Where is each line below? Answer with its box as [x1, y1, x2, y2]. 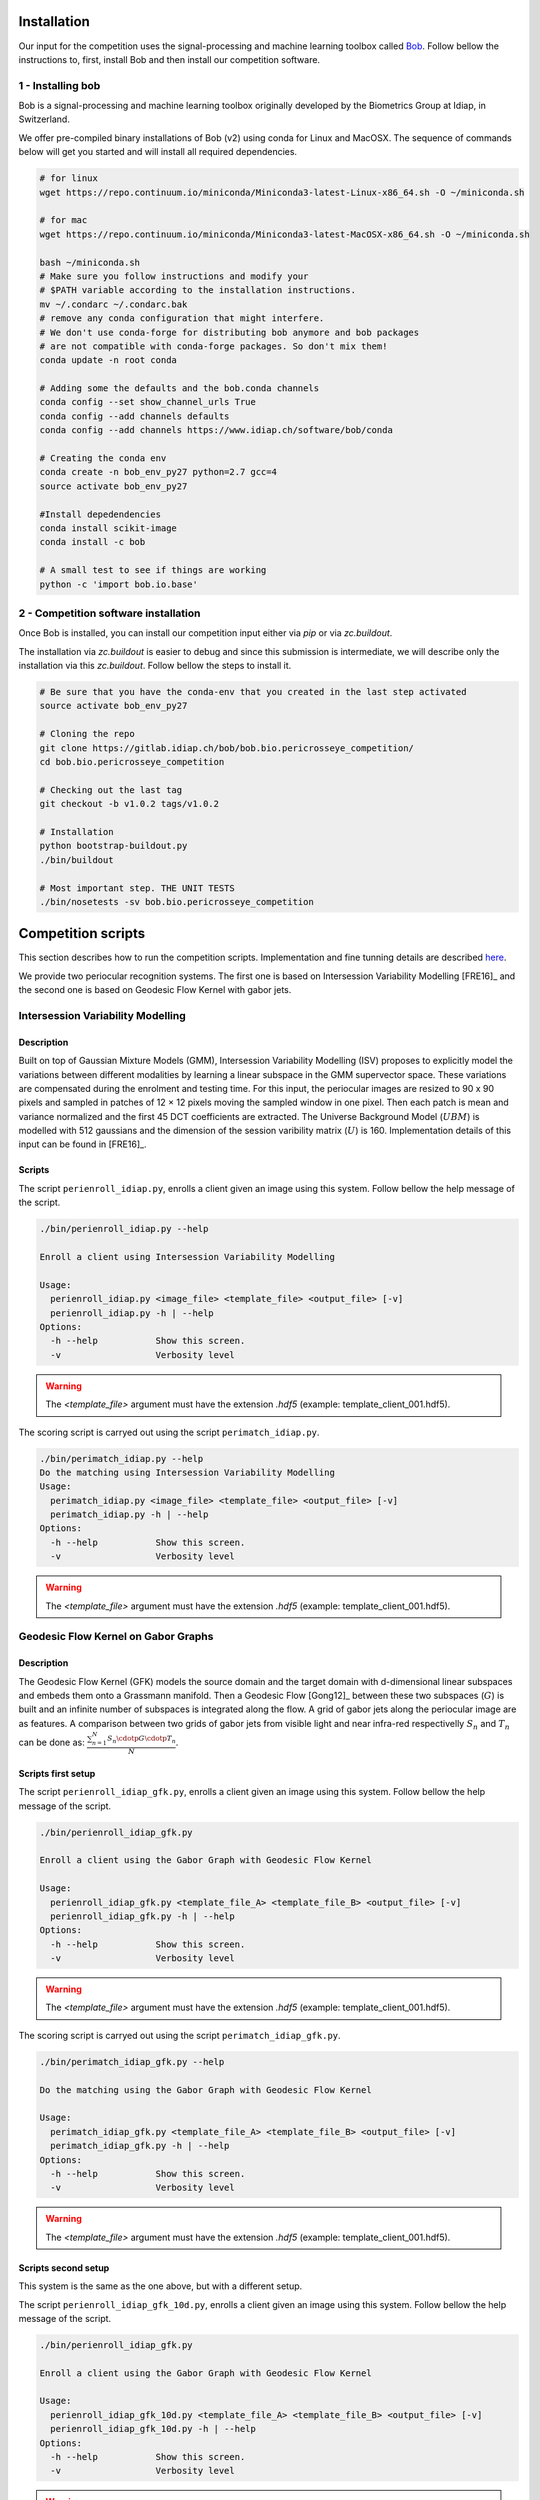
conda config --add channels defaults [39, 410, 230, 422]
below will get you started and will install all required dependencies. [18, 146, 298, 158]
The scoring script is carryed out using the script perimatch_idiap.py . [18, 1426, 320, 1438]
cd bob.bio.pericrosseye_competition [39, 756, 225, 767]
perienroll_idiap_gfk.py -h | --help [50, 1910, 235, 1922]
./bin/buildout [39, 854, 114, 865]
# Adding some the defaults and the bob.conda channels [39, 383, 320, 394]
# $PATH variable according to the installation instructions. [39, 285, 357, 296]
